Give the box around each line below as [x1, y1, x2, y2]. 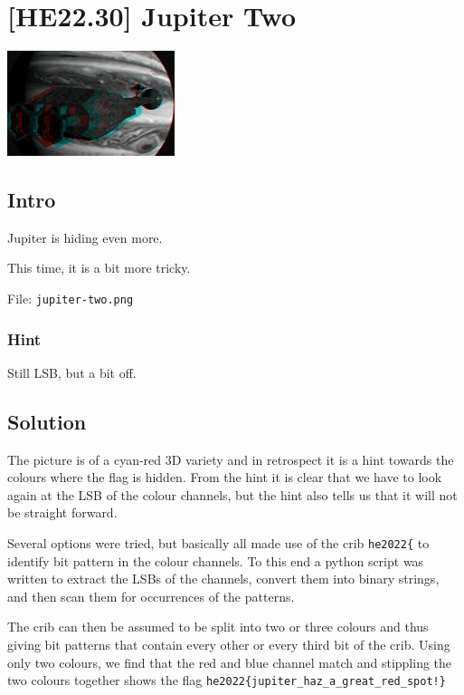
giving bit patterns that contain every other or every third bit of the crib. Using [7, 635, 450, 654]
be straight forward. [7, 503, 118, 522]
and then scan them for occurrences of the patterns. [7, 586, 295, 605]
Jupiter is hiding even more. [7, 227, 163, 246]
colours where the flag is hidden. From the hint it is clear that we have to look [7, 468, 442, 487]
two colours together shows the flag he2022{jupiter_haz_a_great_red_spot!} [7, 671, 446, 690]
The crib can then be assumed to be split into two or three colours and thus [7, 617, 429, 636]
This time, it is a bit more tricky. [7, 258, 191, 277]
